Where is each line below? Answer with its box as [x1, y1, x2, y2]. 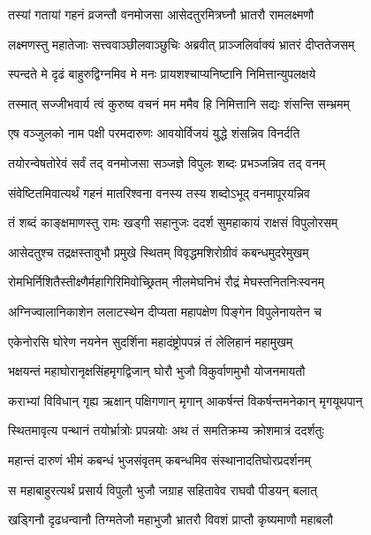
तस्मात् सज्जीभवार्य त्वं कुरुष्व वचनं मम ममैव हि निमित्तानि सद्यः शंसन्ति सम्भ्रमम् [8, 94, 350, 112]
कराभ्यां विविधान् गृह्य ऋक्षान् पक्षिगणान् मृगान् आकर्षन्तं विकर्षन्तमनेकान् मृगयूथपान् [8, 391, 363, 409]
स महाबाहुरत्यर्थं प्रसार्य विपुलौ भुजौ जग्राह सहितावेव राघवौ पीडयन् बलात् [8, 480, 317, 499]
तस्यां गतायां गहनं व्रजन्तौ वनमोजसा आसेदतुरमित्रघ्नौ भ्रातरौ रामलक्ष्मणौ [8, 5, 314, 23]
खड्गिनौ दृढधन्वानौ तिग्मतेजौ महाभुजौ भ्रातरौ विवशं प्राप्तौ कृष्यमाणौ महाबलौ [8, 510, 333, 529]
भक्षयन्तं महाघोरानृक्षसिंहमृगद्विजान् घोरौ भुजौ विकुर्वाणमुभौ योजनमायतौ [8, 362, 306, 380]
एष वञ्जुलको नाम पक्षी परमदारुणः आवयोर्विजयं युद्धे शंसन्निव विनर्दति [8, 124, 300, 142]
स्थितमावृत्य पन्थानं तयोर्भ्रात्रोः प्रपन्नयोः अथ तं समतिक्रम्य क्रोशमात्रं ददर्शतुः [8, 421, 324, 439]
